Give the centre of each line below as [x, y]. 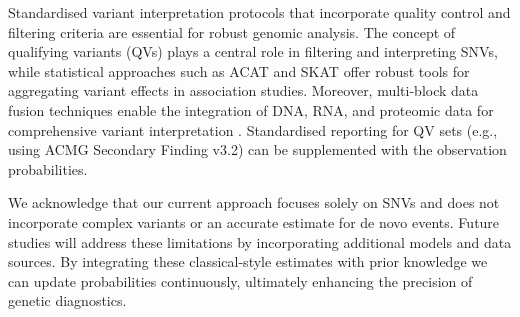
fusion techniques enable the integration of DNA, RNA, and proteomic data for [251, 109]
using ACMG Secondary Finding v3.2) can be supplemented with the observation [257, 149]
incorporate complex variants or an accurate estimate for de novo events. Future [254, 221]
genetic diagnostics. [67, 300]
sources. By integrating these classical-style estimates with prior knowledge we [248, 261]
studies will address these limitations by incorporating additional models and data [260, 241]
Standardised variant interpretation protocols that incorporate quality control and [259, 12]
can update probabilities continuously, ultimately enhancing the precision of [240, 280]
